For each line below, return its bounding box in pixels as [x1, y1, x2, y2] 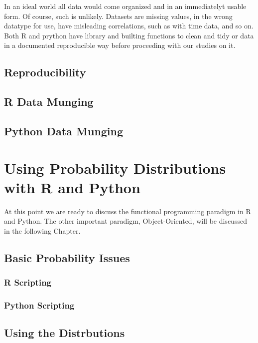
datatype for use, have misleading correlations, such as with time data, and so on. [4, 20, 254, 31]
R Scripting [4, 276, 52, 289]
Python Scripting [4, 299, 75, 311]
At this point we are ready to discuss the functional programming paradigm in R [4, 206, 251, 216]
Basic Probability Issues [4, 250, 130, 265]
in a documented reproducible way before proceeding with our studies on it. [4, 40, 236, 50]
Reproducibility [4, 64, 86, 80]
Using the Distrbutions [4, 325, 125, 341]
